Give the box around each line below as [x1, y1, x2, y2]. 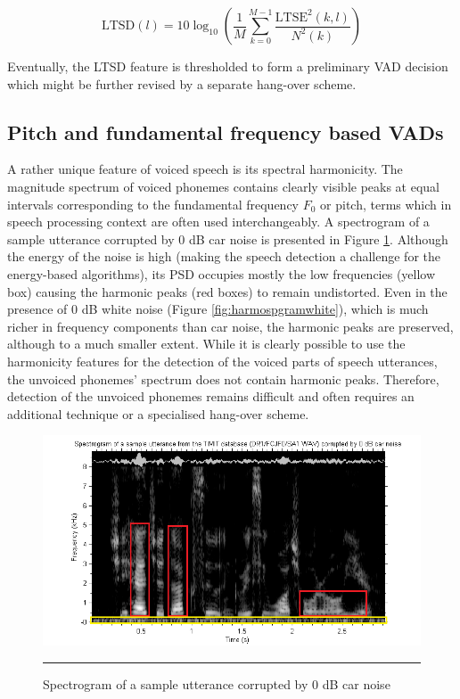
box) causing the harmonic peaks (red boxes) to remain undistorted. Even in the [7, 282, 448, 300]
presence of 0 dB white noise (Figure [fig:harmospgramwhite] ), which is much [7, 300, 429, 318]
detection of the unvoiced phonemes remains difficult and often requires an [7, 387, 415, 406]
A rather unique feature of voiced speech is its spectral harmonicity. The [7, 160, 403, 178]
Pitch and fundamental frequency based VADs [7, 118, 444, 145]
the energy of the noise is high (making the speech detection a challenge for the [7, 247, 440, 266]
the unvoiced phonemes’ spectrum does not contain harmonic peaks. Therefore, [7, 369, 439, 388]
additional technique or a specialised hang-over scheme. [7, 404, 309, 423]
